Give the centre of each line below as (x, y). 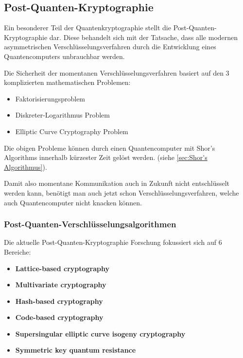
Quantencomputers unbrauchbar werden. (64, 56)
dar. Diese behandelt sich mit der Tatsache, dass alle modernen (144, 37)
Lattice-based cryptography (62, 268)
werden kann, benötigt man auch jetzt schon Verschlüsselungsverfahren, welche (121, 192)
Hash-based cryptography (59, 301)
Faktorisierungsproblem (50, 98)
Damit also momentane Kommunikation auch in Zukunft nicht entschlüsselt (117, 183)
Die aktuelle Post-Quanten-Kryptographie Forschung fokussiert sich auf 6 (113, 242)
